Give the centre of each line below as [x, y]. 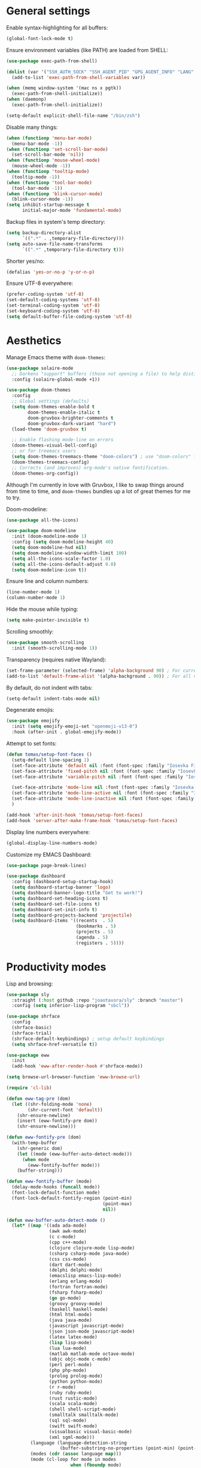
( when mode [36, 1160]
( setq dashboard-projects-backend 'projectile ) [72, 915]
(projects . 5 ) [95, 932]
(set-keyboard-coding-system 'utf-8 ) [53, 311]
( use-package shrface [33, 1017]
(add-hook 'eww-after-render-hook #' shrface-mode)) [77, 1066]
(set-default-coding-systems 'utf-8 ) [53, 300]
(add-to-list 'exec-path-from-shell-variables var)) [79, 77]
